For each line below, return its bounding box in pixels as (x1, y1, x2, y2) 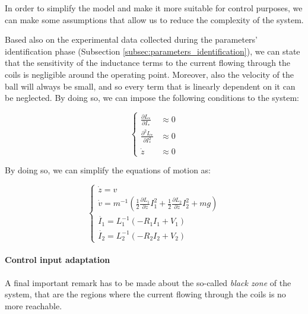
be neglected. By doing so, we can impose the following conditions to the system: (5, 91, 299, 104)
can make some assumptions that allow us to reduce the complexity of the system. (5, 13, 304, 26)
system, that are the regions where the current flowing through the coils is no (5, 288, 286, 300)
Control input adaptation (5, 253, 110, 266)
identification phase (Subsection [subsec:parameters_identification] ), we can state (5, 45, 300, 57)
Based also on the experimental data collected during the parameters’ (5, 33, 258, 46)
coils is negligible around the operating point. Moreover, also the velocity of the (5, 68, 294, 80)
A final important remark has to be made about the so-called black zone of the (5, 276, 291, 288)
